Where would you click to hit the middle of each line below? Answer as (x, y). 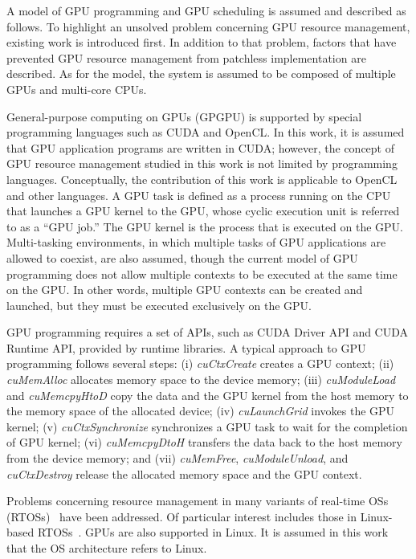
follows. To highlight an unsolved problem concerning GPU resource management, (208, 26)
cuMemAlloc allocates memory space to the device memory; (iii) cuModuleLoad (201, 379)
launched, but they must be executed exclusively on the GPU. (159, 305)
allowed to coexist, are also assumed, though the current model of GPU (182, 257)
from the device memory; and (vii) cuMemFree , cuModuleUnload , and (177, 458)
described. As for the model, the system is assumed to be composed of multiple (201, 73)
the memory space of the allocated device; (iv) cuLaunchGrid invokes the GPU (201, 411)
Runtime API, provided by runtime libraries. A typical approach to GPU (186, 347)
